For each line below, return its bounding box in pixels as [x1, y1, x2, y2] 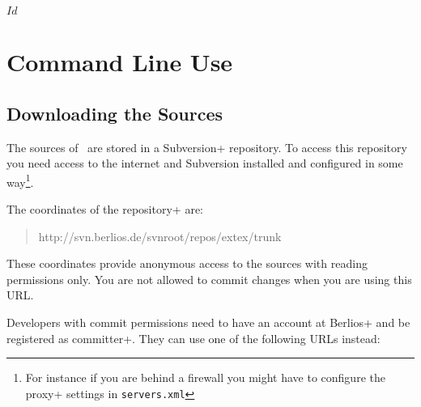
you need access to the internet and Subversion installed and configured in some [6, 155, 403, 172]
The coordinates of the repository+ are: [6, 201, 203, 218]
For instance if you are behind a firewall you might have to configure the [25, 369, 385, 386]
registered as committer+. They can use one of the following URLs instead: [6, 329, 381, 346]
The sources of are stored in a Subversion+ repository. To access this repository [6, 138, 407, 155]
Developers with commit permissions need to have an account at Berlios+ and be [6, 313, 410, 330]
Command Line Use [6, 45, 233, 78]
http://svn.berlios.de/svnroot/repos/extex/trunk [38, 227, 282, 244]
